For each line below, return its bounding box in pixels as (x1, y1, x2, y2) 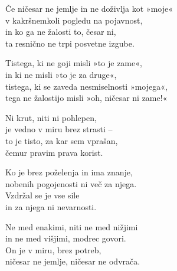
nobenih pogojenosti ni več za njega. (5, 177, 137, 190)
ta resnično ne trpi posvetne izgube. (5, 37, 135, 49)
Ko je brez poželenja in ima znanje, (5, 166, 133, 178)
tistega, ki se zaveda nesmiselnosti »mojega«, (5, 80, 168, 92)
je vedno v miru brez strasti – (5, 123, 113, 135)
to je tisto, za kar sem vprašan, (5, 134, 118, 146)
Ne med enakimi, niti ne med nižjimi (5, 220, 138, 233)
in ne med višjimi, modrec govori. (5, 232, 126, 244)
